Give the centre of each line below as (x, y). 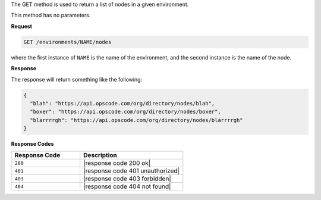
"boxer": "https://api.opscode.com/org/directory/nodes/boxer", (125, 112)
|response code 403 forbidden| (128, 179)
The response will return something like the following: (77, 79)
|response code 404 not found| (127, 186)
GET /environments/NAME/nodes (67, 42)
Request (22, 26)
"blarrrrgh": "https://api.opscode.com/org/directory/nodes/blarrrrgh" (136, 120)
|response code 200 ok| (117, 163)
